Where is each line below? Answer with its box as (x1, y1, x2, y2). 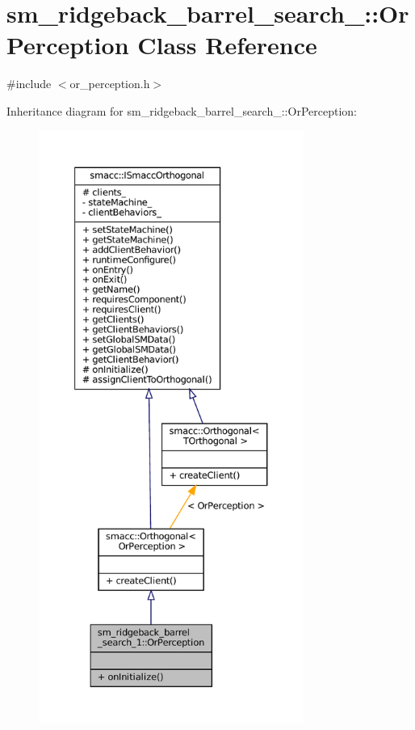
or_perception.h (69, 75, 150, 92)
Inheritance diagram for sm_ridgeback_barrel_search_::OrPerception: (6, 102, 357, 119)
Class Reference (137, 28, 317, 61)
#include (6, 75, 52, 92)
